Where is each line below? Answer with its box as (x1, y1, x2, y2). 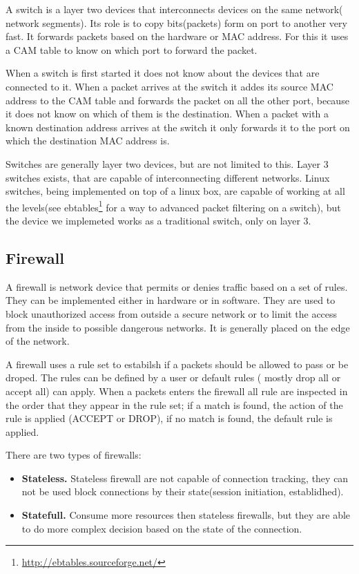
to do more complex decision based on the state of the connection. (21, 521, 302, 535)
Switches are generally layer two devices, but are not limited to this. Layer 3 (6, 156, 329, 171)
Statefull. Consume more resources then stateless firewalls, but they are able (21, 508, 351, 522)
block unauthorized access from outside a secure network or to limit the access (6, 306, 338, 321)
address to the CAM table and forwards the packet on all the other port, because (6, 93, 349, 107)
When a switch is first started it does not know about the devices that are (6, 66, 320, 80)
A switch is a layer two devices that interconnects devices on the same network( (6, 2, 343, 16)
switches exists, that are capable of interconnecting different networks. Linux (6, 170, 330, 184)
